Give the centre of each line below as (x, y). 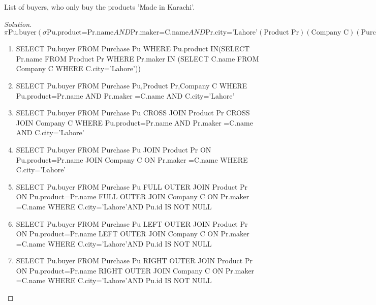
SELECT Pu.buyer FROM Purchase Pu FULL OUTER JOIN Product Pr (132, 186)
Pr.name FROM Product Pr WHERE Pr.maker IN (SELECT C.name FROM (137, 58)
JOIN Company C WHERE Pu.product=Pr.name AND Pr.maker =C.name (134, 122)
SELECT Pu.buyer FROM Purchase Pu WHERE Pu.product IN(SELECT (133, 49)
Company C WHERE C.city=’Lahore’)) (78, 68)
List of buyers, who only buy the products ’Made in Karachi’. (100, 7)
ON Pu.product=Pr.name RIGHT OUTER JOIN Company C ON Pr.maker (135, 270)
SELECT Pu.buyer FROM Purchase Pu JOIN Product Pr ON (114, 149)
